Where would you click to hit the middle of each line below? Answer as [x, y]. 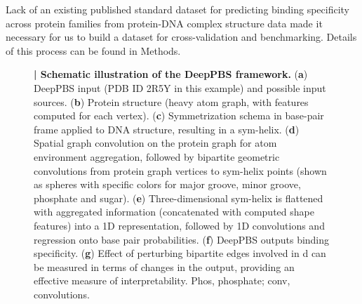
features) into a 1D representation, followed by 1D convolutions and [179, 225]
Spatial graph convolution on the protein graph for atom [155, 143]
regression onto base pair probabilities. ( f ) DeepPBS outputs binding [182, 239]
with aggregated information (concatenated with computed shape [174, 212]
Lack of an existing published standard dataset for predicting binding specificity [177, 9]
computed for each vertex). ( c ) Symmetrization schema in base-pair [179, 115]
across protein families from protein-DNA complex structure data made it [164, 23]
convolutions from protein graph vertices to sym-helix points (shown [180, 170]
